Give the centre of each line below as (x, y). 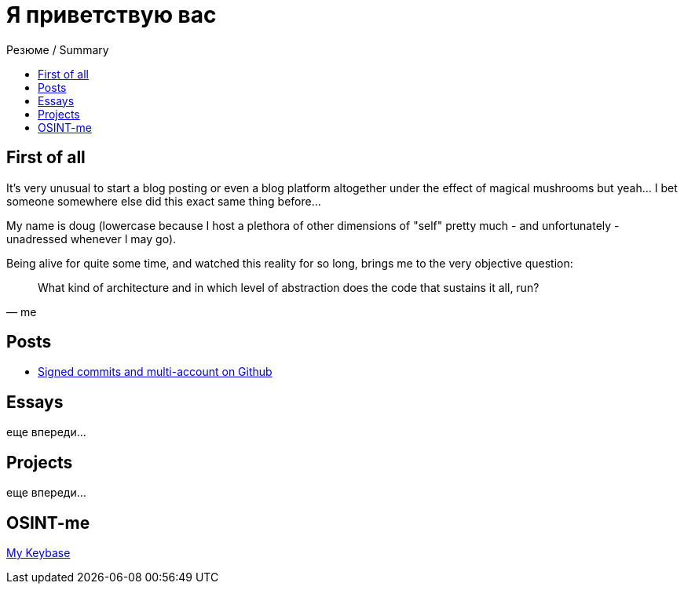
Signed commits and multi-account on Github (155, 372)
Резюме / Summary (58, 49)
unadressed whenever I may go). (91, 239)
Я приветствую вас (112, 15)
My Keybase (38, 552)
